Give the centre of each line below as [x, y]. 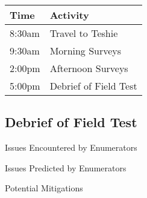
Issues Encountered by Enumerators [71, 147]
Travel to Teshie [84, 33]
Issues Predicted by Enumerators [66, 167]
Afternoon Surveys [89, 68]
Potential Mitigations [44, 188]
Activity [69, 15]
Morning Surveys [86, 51]
